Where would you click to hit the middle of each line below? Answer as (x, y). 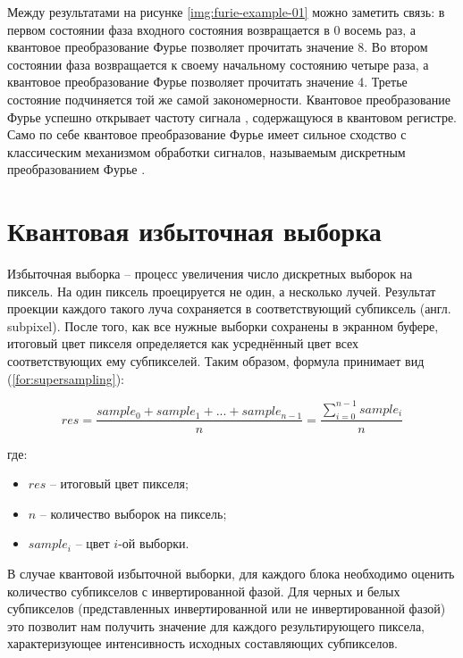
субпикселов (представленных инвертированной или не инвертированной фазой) (227, 608)
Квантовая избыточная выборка (194, 231)
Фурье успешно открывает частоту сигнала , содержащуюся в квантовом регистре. (232, 117)
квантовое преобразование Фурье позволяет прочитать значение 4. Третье (207, 82)
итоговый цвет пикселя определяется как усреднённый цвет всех (183, 343)
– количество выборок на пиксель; (133, 513)
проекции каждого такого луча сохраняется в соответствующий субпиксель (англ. (229, 308)
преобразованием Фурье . (76, 169)
